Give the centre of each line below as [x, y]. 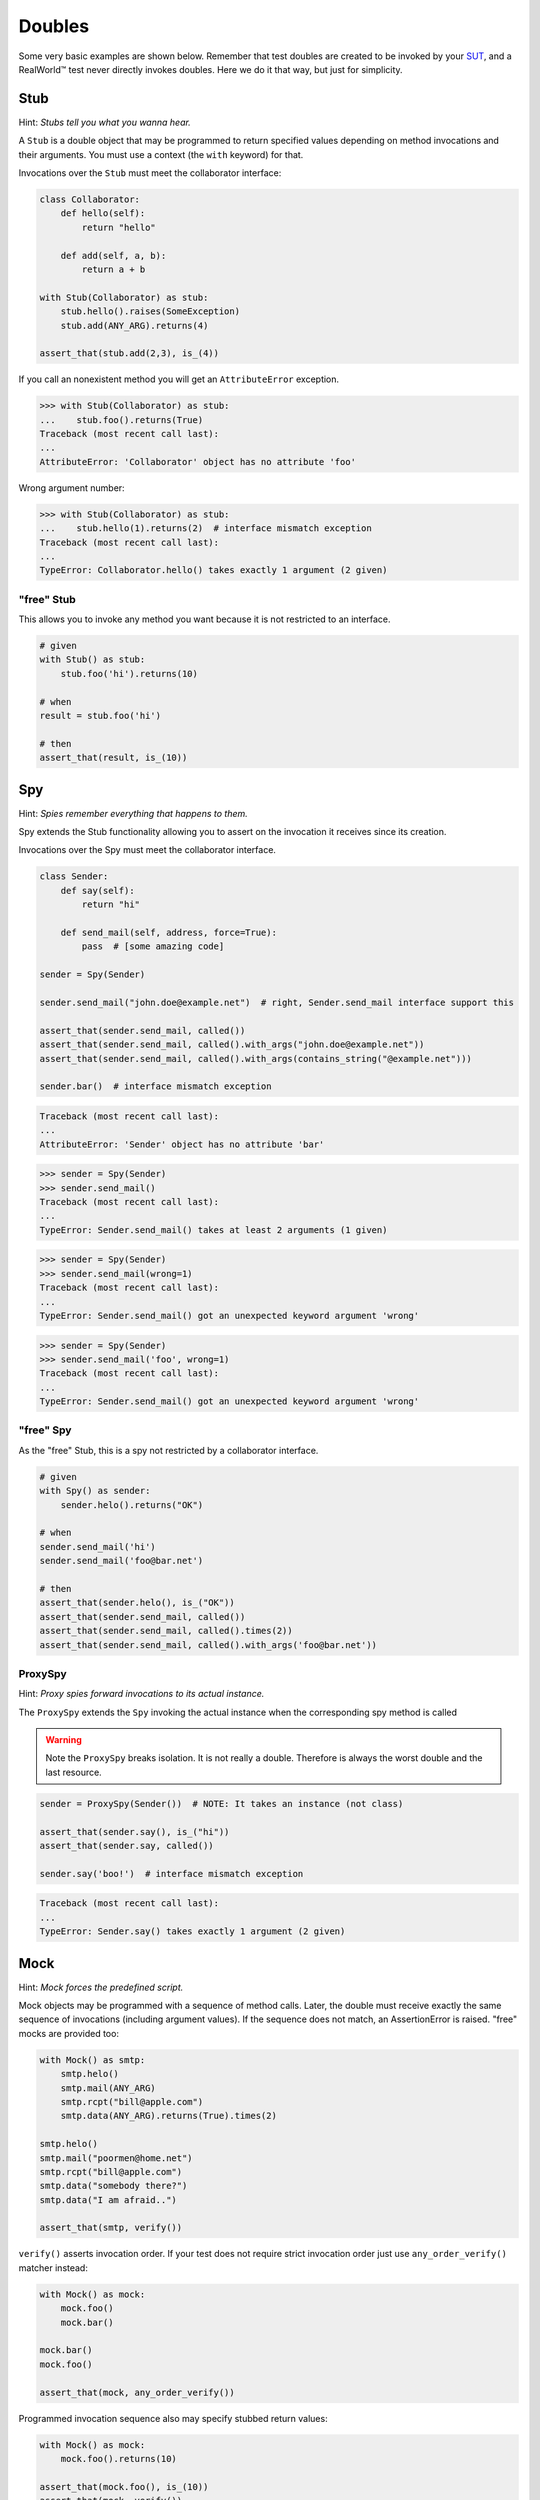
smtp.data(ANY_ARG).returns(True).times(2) [168, 2116]
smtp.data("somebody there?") [113, 2186]
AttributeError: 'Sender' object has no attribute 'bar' [182, 1144]
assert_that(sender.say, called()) [126, 1845]
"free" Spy [45, 1430]
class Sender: [74, 876]
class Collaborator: [89, 199]
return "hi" [110, 904]
